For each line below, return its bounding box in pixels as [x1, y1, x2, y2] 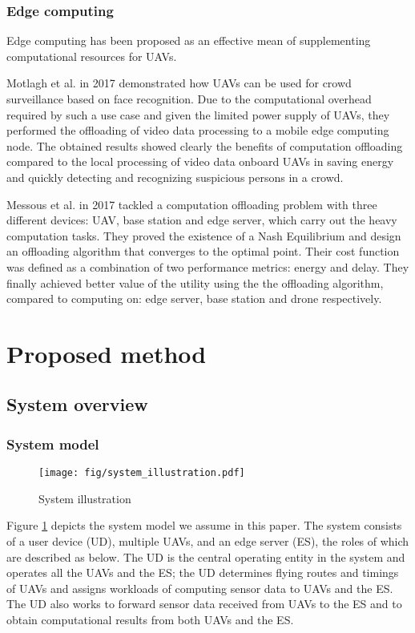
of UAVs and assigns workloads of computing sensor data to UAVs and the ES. [6, 579, 393, 596]
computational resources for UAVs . [6, 47, 177, 64]
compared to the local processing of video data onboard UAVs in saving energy [6, 153, 394, 170]
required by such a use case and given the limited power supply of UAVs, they [6, 106, 390, 123]
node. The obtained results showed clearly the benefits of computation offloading [6, 137, 403, 154]
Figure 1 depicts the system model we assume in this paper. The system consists [6, 517, 402, 534]
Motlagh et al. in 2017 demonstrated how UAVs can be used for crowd [6, 75, 352, 91]
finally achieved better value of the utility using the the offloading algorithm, [6, 274, 384, 291]
